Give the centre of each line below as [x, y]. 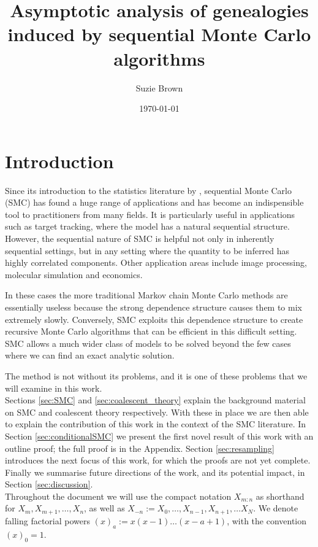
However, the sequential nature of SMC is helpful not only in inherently [140, 238]
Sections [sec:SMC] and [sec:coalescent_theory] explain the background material [155, 400]
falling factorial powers [48, 520]
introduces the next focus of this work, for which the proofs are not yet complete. [158, 460]
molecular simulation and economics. [74, 274]
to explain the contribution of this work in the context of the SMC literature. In [156, 424]
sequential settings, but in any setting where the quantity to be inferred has [147, 250]
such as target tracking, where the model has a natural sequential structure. [147, 226]
